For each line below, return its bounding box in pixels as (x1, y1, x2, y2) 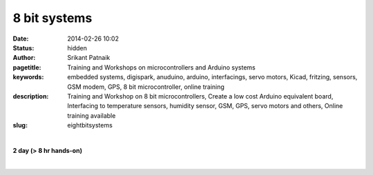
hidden (67, 43, 88, 52)
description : (12, 92, 49, 100)
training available (67, 111, 116, 120)
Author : (12, 54, 36, 62)
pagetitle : (12, 63, 41, 72)
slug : (12, 121, 28, 130)
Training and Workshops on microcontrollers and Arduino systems (67, 63, 256, 72)
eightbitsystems (67, 121, 113, 130)
